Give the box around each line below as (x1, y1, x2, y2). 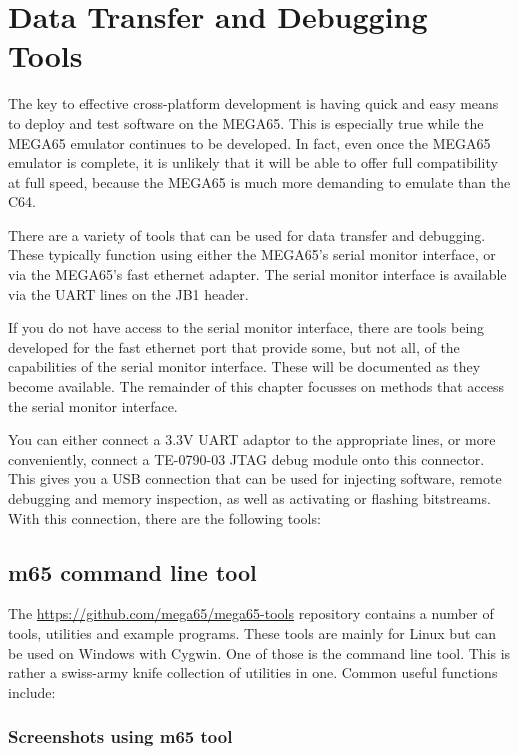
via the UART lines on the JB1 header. (8, 283, 249, 304)
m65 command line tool (8, 556, 257, 587)
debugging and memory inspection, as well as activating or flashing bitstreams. (8, 488, 491, 508)
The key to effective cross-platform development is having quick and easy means (8, 93, 499, 114)
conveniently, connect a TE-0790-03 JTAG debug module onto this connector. (8, 448, 485, 469)
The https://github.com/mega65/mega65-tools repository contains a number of (8, 603, 494, 624)
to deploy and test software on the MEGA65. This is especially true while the (8, 112, 484, 133)
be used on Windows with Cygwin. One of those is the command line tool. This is (8, 642, 511, 663)
